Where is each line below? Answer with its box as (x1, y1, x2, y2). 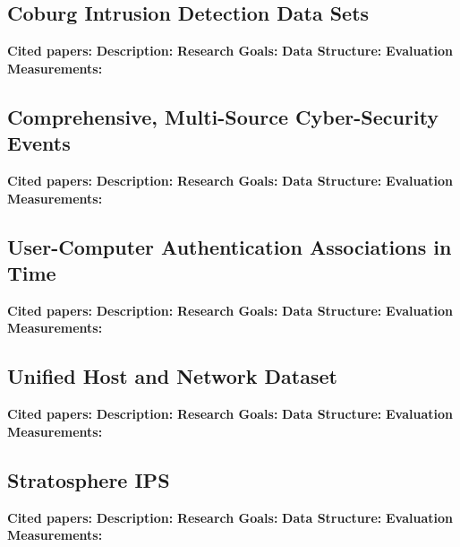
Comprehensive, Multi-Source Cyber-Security (7, 102, 439, 130)
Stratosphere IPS (7, 465, 170, 493)
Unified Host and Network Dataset (7, 362, 337, 390)
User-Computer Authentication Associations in (7, 232, 452, 260)
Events (7, 129, 71, 157)
